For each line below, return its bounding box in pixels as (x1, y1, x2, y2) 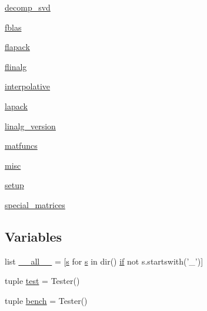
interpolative (5, 80, 51, 92)
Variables (5, 227, 62, 245)
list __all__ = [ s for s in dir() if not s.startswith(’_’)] (5, 255, 203, 267)
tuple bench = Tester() (5, 294, 88, 306)
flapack (5, 41, 30, 53)
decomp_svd (5, 1, 51, 13)
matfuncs (5, 139, 38, 152)
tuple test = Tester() (5, 275, 80, 287)
